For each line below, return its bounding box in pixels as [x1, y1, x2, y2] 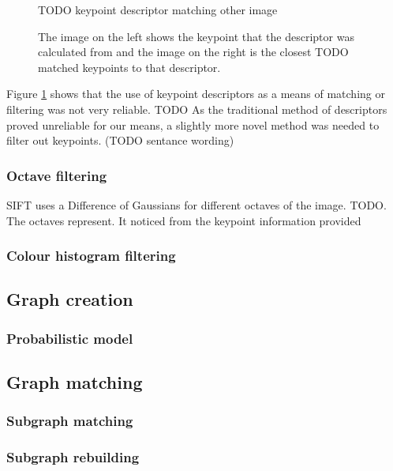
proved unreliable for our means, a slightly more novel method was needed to [6, 116, 380, 133]
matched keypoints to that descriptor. [38, 58, 221, 75]
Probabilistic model [6, 328, 133, 348]
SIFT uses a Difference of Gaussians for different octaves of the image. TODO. [6, 196, 387, 213]
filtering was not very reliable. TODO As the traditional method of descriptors [6, 100, 387, 117]
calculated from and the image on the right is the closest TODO [38, 43, 349, 60]
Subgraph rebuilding [6, 447, 140, 467]
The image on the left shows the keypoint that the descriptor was [38, 28, 354, 44]
